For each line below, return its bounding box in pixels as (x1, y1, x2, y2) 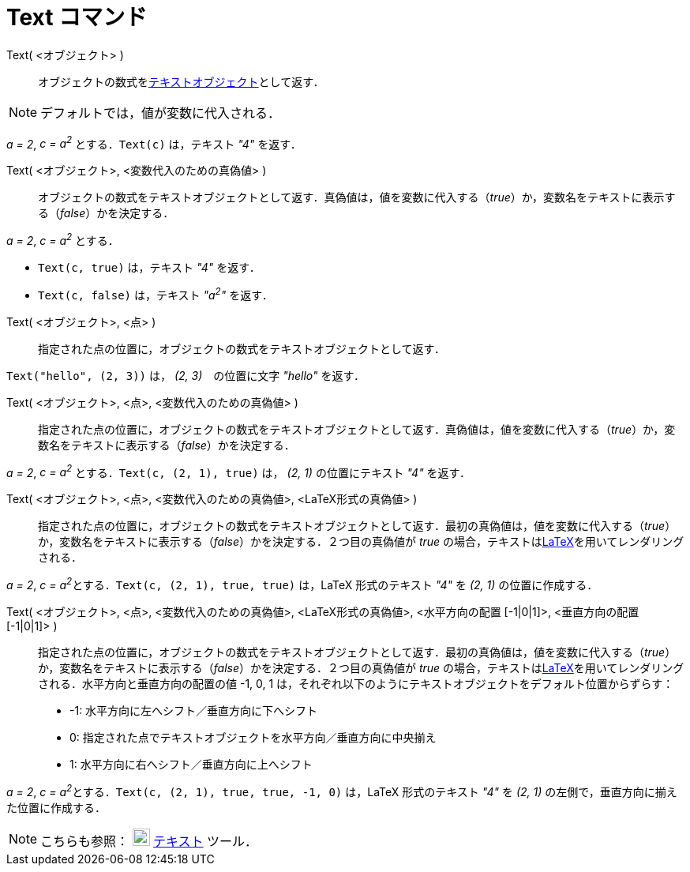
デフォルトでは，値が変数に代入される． (40, 104, 281, 121)
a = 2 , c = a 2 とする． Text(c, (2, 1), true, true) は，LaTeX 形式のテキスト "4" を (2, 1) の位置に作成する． (6, 576, 598, 592)
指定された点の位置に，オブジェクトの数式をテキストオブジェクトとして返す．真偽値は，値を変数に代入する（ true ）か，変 (38, 422, 676, 436)
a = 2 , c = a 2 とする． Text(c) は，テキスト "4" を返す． (6, 134, 302, 151)
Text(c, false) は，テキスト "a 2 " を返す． (38, 286, 273, 302)
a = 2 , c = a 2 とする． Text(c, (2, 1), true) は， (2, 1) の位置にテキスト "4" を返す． (6, 463, 471, 479)
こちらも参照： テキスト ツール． (40, 833, 258, 849)
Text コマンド (6, 4, 148, 31)
